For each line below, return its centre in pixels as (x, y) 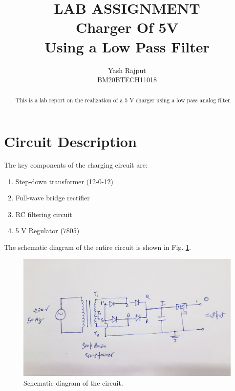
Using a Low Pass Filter (127, 46)
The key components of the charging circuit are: (76, 165)
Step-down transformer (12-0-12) (64, 181)
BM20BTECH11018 (127, 80)
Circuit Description (70, 141)
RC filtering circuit (44, 214)
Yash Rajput (127, 70)
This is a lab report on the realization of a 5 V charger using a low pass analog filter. (123, 100)
